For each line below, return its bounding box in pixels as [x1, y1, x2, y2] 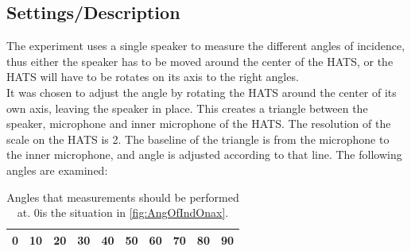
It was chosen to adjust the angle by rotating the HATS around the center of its [6, 83, 397, 100]
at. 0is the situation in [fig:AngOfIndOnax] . [17, 204, 229, 221]
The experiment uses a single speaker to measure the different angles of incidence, [6, 37, 405, 54]
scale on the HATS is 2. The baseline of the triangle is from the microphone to [6, 130, 390, 147]
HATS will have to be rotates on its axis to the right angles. [6, 68, 299, 85]
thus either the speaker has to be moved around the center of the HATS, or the [6, 52, 394, 69]
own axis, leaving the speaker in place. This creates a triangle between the [6, 99, 368, 116]
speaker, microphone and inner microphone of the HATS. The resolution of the [6, 115, 391, 132]
